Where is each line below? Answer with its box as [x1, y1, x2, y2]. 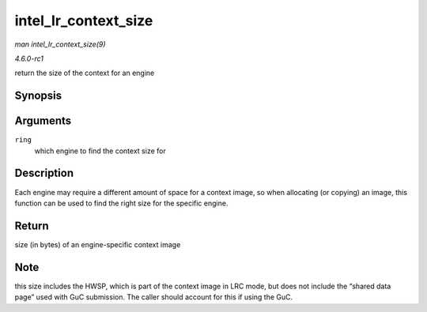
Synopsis [14, 89, 62, 103]
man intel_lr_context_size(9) [14, 39, 106, 49]
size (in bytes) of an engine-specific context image [14, 239, 181, 249]
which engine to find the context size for [34, 146, 166, 156]
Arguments [14, 115, 72, 128]
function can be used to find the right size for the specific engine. [14, 198, 229, 208]
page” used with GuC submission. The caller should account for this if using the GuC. [14, 292, 293, 302]
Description [14, 167, 74, 180]
